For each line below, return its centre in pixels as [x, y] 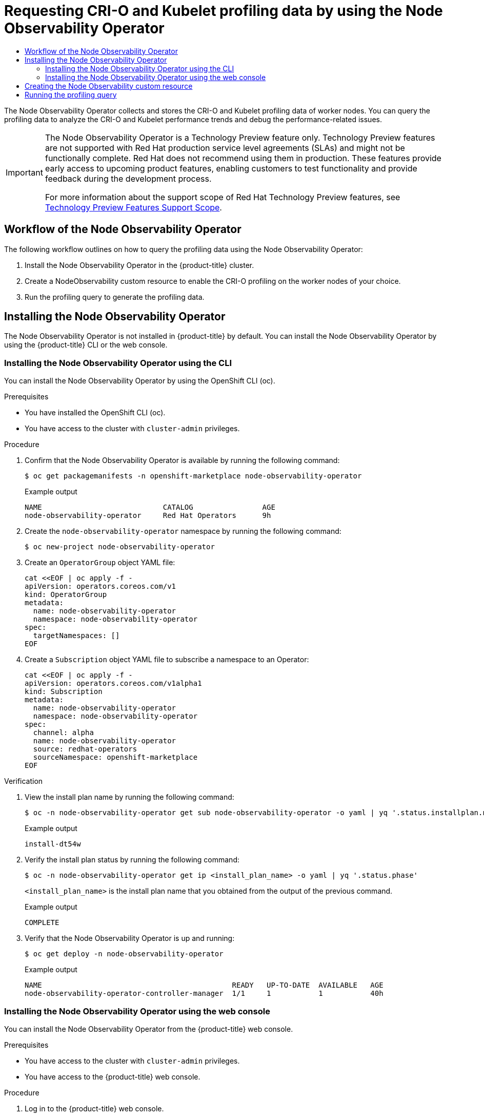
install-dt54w [53, 844]
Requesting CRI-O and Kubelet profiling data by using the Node [224, 11]
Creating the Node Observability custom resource [109, 86]
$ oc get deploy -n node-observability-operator [124, 954]
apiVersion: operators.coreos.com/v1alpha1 [113, 683]
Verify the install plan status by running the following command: [132, 860]
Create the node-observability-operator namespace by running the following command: [183, 531]
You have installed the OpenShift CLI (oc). [95, 413]
